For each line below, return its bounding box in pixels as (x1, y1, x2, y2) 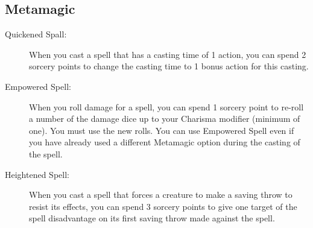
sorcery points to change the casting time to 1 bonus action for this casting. (29, 60, 309, 72)
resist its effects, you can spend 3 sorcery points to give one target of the (29, 200, 297, 212)
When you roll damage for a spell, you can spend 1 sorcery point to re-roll (29, 100, 304, 113)
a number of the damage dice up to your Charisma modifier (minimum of (29, 112, 300, 125)
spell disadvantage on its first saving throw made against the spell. (29, 212, 275, 224)
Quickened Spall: (5, 28, 67, 40)
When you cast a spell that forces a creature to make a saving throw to (29, 188, 292, 201)
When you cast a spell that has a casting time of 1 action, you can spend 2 (29, 48, 306, 60)
